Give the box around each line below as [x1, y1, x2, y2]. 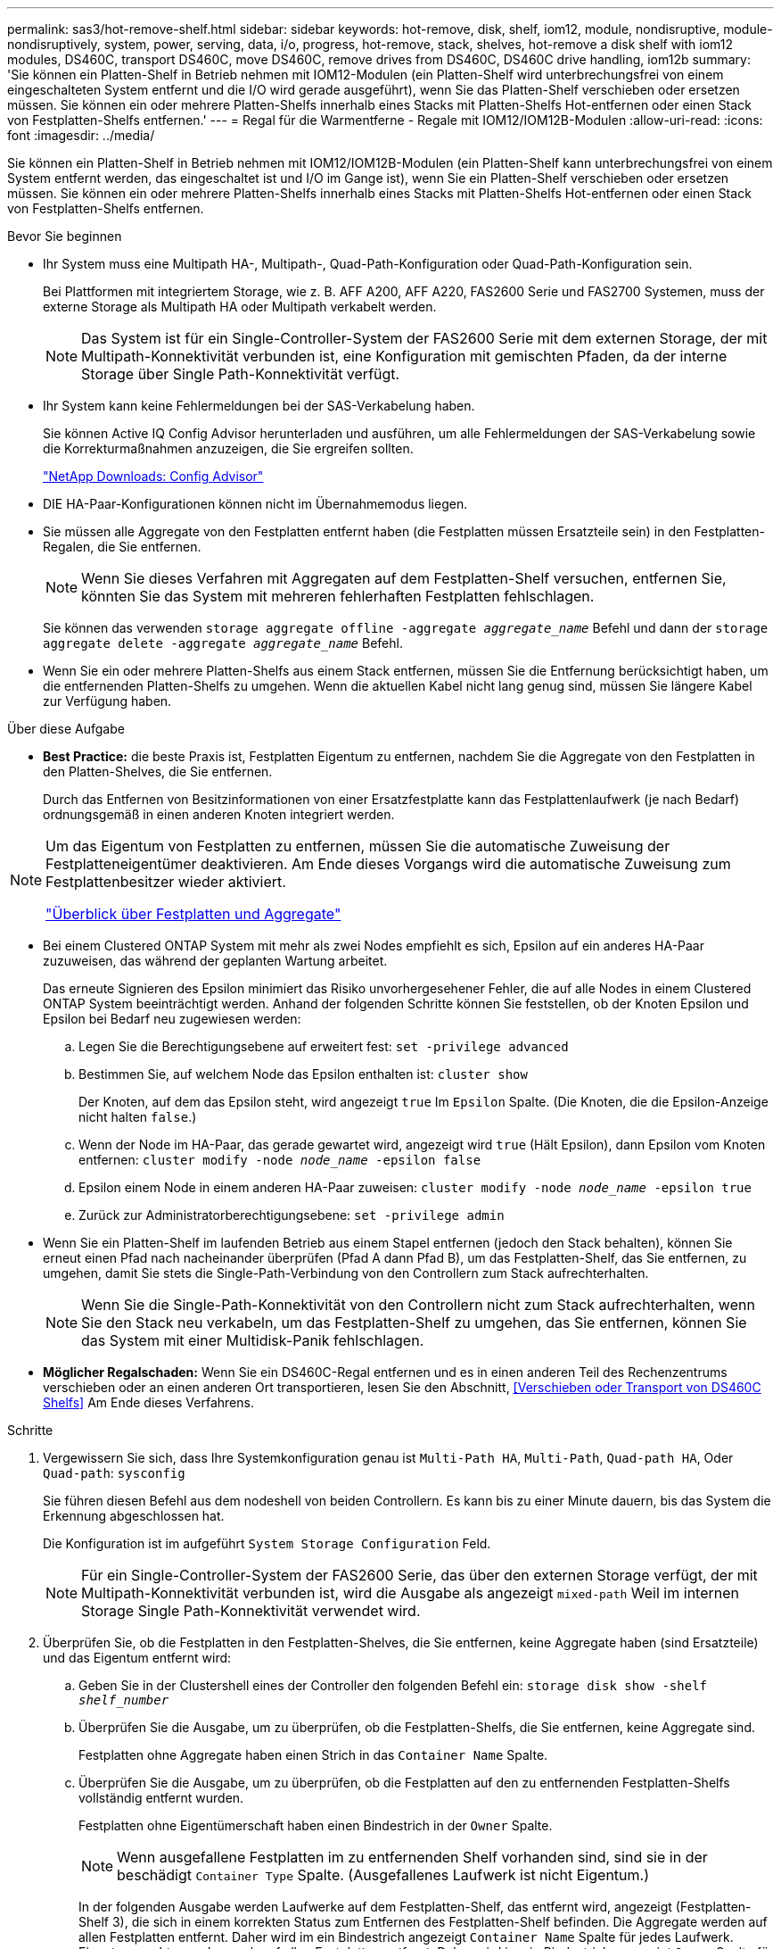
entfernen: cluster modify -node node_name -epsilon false [78, 1152, 481, 1167]
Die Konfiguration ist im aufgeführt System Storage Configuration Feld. [43, 1536, 491, 1551]
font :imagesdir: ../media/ [7, 128, 155, 143]
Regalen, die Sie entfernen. [43, 539, 201, 554]
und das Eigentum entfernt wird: [43, 1650, 232, 1665]
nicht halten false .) [78, 1109, 197, 1124]
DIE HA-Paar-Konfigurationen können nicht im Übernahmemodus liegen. [43, 496, 468, 511]
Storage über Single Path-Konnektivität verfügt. [81, 365, 400, 383]
